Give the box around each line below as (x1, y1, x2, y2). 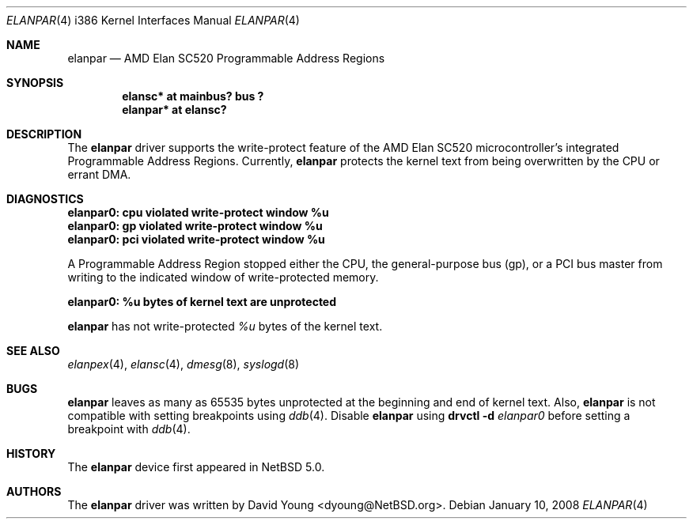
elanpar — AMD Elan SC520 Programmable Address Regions (67, 51, 385, 65)
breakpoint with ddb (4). (67, 422, 191, 436)
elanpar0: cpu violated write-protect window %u (67, 206, 329, 219)
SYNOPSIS (6, 76, 64, 89)
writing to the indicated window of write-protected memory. (67, 270, 379, 284)
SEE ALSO (6, 344, 60, 357)
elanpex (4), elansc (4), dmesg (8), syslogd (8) (67, 357, 300, 371)
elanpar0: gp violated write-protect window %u (67, 219, 323, 232)
